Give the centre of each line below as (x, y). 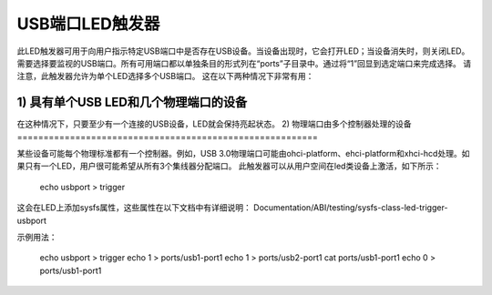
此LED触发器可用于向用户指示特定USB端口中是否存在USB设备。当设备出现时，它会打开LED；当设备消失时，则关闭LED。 (243, 51)
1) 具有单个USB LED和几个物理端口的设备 (132, 102)
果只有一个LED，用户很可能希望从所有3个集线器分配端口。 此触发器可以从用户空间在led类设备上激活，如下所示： (229, 166)
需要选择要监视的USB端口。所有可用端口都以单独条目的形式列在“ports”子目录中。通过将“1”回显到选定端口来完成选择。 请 (244, 63)
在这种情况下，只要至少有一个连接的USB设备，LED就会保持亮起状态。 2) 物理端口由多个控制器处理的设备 (214, 124)
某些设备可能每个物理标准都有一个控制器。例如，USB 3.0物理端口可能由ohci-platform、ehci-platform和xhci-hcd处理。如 (243, 154)
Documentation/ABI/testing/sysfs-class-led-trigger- (351, 208)
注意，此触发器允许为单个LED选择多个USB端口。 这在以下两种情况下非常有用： (165, 76)
